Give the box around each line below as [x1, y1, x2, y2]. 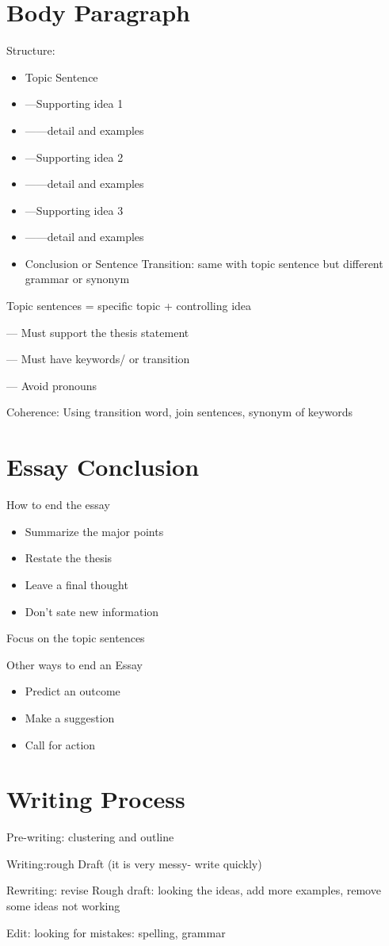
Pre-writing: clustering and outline [6, 829, 174, 845]
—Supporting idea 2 [25, 148, 124, 165]
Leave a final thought [25, 576, 128, 592]
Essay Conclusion [6, 450, 200, 483]
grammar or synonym [25, 270, 130, 287]
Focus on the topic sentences [6, 630, 145, 646]
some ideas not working [6, 898, 120, 913]
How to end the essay [6, 496, 110, 513]
